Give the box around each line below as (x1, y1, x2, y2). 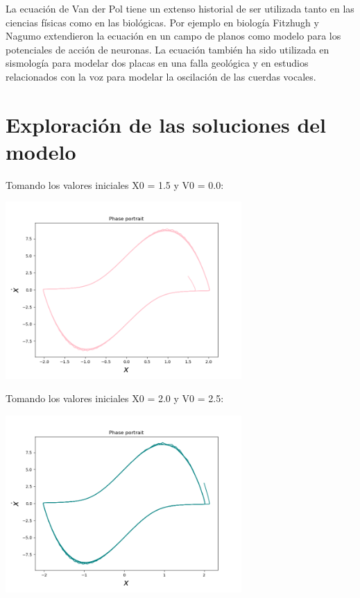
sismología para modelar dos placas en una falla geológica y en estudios (6, 56, 309, 70)
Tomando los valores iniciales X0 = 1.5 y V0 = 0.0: (6, 177, 224, 192)
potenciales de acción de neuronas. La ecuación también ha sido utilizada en (6, 42, 329, 56)
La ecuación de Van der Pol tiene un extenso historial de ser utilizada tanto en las (6, 1, 354, 15)
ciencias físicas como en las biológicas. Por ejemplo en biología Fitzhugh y (6, 15, 319, 29)
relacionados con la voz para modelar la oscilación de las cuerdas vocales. (6, 69, 316, 83)
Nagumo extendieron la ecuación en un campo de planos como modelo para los (6, 28, 341, 43)
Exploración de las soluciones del (6, 110, 327, 138)
